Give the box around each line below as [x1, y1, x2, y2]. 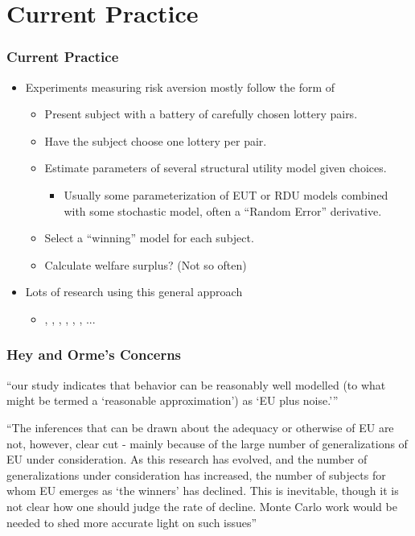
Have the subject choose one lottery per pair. [44, 132, 267, 149]
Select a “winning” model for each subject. [44, 229, 254, 246]
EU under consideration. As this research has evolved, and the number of [6, 451, 368, 468]
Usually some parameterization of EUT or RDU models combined [64, 186, 388, 203]
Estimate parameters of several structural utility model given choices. [44, 159, 387, 176]
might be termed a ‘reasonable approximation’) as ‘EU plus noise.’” [6, 392, 339, 409]
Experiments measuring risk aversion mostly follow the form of [25, 78, 335, 95]
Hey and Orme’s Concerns [6, 344, 182, 365]
